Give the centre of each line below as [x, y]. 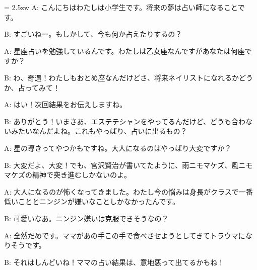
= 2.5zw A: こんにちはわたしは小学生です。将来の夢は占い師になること [121, 7]
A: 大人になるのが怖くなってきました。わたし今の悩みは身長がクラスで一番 [128, 191]
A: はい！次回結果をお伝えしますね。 [66, 104]
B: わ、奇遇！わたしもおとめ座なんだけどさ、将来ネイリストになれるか [122, 77]
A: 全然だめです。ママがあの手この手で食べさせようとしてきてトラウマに [125, 235]
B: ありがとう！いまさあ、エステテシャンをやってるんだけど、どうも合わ [125, 121]
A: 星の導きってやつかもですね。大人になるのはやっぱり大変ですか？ [118, 148]
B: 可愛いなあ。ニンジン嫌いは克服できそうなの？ [86, 218]
